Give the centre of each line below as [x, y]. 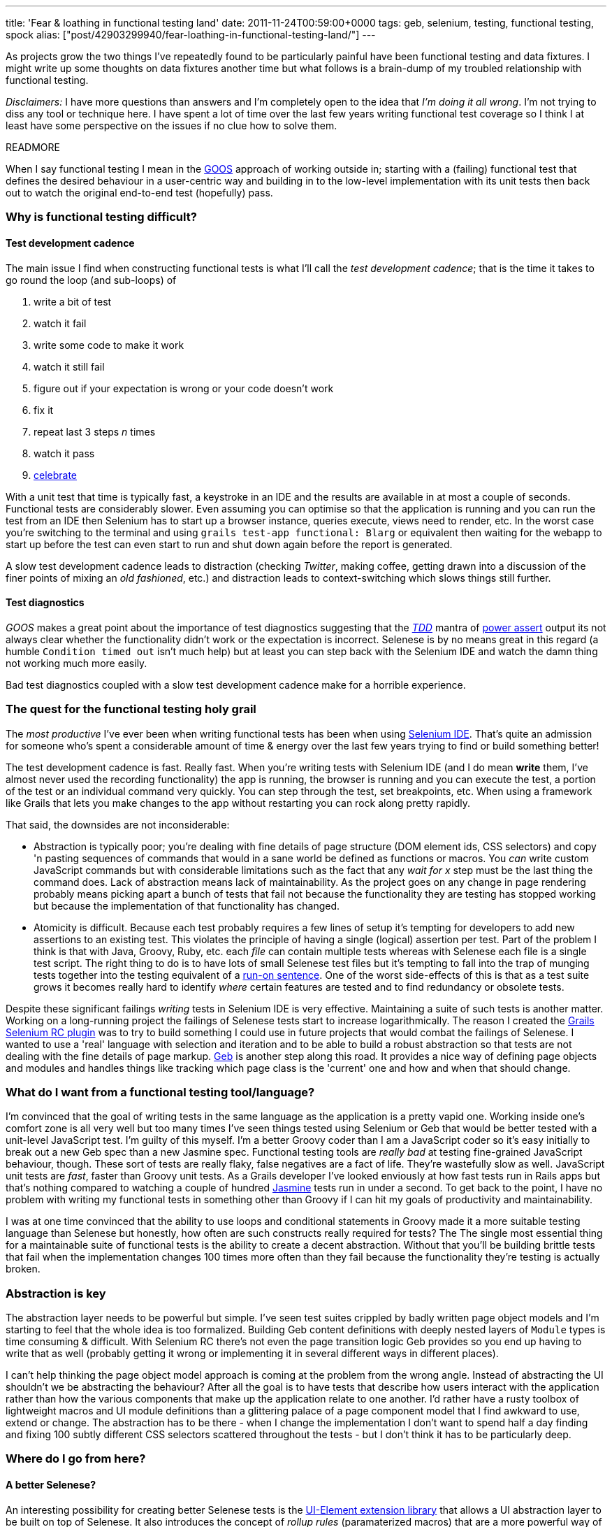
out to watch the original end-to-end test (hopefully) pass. [139, 193]
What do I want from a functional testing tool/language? [160, 1092]
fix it [44, 410]
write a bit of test [73, 301]
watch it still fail [69, 366]
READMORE [33, 147]
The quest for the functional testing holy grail [131, 709]
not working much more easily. [76, 663]
